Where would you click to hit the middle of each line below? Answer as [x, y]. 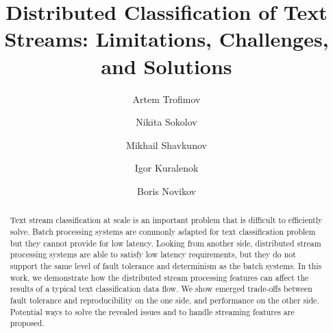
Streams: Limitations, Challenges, [166, 39]
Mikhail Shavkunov [166, 145]
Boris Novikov [166, 191]
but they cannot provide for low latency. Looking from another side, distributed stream [165, 243]
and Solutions [166, 66]
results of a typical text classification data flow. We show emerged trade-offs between [161, 289]
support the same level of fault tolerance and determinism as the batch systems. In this [166, 265]
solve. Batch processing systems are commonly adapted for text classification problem [163, 231]
